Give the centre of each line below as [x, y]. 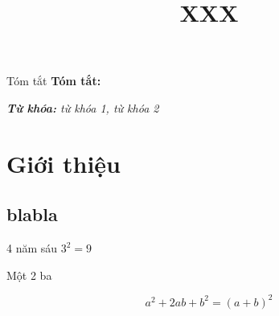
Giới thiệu [64, 163]
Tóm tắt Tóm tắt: [54, 81]
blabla [32, 214]
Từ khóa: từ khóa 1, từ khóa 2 [83, 107]
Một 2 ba [29, 275]
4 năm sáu [32, 248]
